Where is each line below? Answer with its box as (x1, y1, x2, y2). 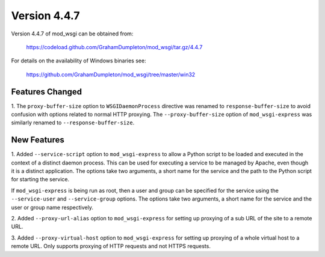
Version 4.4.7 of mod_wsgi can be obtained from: (11, 30, 134, 37)
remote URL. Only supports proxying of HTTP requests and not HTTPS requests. (11, 243, 211, 250)
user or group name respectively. (11, 204, 93, 211)
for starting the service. (11, 176, 69, 183)
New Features (11, 135, 64, 145)
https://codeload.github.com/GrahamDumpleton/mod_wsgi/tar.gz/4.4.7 (26, 43, 203, 50)
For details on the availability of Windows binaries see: (11, 57, 147, 64)
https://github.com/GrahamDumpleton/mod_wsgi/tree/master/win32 (26, 71, 196, 78)
